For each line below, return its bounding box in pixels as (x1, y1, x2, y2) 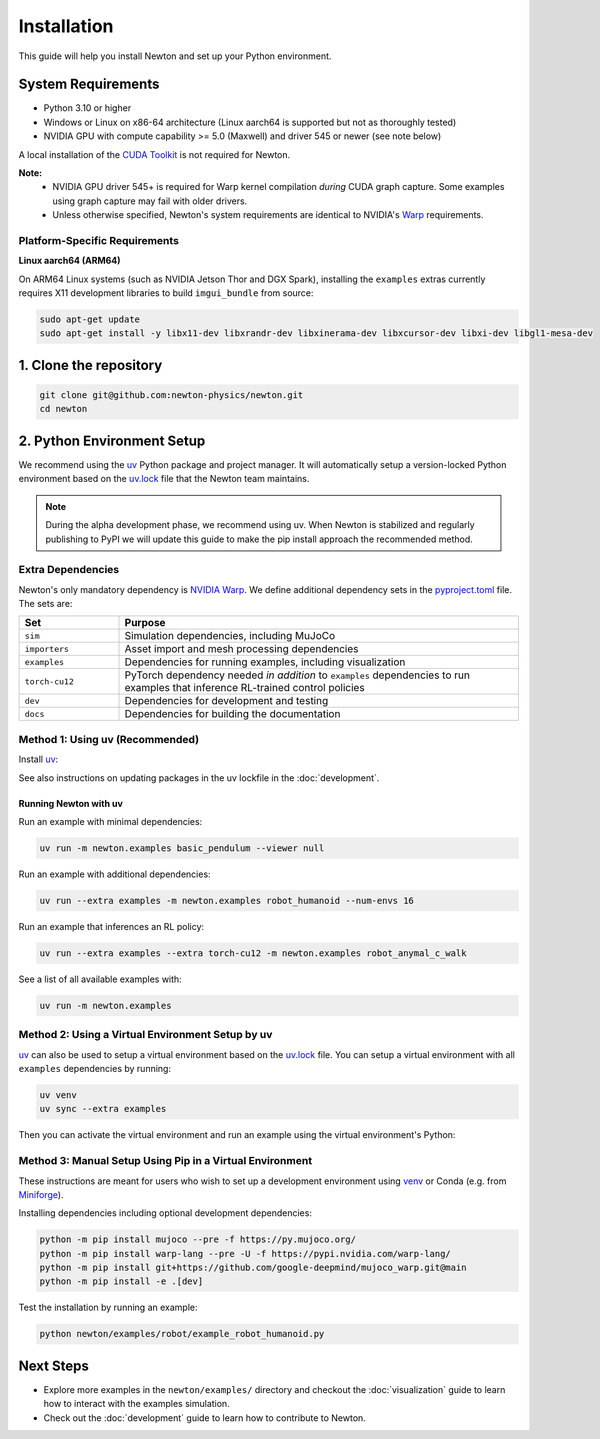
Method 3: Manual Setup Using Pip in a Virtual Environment (18, 1154, 313, 1168)
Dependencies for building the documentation (124, 707, 341, 721)
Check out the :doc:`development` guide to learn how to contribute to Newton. (43, 1411, 367, 1424)
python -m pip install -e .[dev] (39, 1276, 204, 1287)
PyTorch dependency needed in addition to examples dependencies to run (124, 668, 470, 682)
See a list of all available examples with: (18, 973, 182, 985)
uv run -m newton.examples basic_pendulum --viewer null (39, 842, 325, 854)
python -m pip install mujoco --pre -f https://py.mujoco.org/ (39, 1234, 357, 1245)
